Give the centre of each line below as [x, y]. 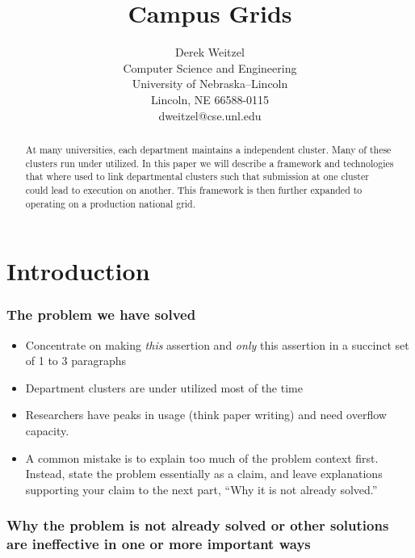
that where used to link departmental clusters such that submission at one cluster [197, 176]
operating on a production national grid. [111, 203]
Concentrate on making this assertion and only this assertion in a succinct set [217, 344]
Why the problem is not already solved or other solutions [198, 525]
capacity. [47, 430]
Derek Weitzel [210, 52]
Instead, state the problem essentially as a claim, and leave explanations [204, 474]
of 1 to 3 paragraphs [76, 361]
